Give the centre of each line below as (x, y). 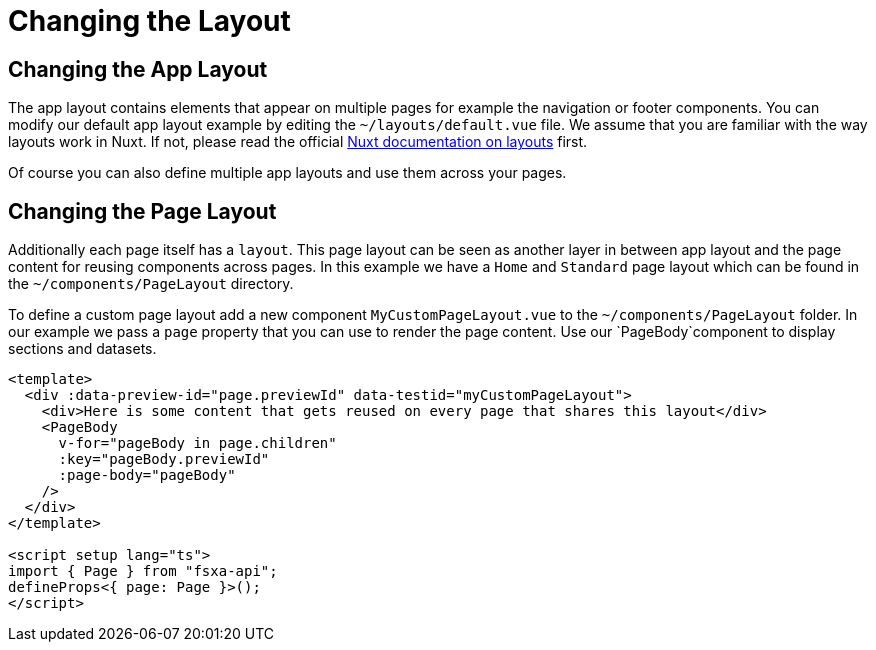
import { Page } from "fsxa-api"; (143, 571)
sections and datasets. (82, 349)
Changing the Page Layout (142, 211)
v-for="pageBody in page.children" (197, 443)
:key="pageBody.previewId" (164, 459)
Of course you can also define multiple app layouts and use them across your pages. (287, 173)
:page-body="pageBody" (147, 475)
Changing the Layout (149, 21)
